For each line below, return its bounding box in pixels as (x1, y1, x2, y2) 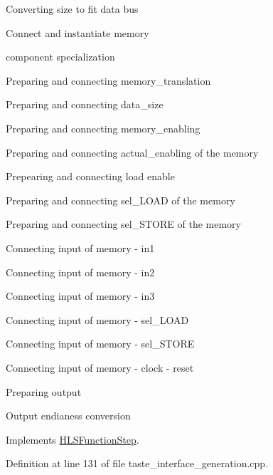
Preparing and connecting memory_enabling (6, 120, 200, 135)
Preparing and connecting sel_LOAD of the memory (6, 192, 235, 207)
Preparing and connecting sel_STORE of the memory (6, 216, 241, 231)
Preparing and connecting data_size (6, 97, 164, 112)
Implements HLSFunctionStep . (6, 432, 139, 447)
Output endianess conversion (6, 408, 131, 423)
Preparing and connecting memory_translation (6, 73, 211, 88)
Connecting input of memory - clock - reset (6, 360, 194, 375)
